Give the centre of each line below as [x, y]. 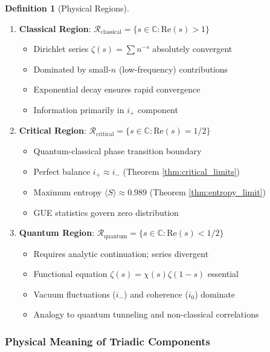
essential [223, 274]
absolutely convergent [192, 49]
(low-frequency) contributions [173, 69]
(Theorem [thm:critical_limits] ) [182, 171]
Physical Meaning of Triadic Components [108, 341]
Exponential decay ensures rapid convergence [117, 89]
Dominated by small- [72, 69]
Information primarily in [79, 109]
